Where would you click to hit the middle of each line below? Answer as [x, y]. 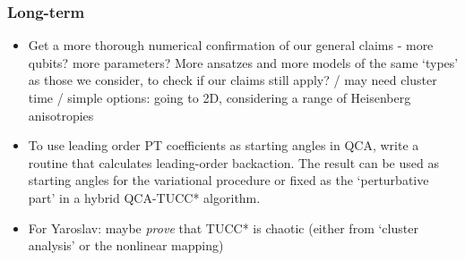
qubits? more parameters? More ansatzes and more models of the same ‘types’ [243, 62]
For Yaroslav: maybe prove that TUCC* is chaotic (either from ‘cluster [223, 227]
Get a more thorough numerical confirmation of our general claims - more [231, 45]
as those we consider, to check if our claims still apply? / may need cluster [232, 80]
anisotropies [61, 115]
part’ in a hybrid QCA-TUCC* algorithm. [144, 197]
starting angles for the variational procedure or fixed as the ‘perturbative [228, 180]
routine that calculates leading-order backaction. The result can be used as [233, 162]
